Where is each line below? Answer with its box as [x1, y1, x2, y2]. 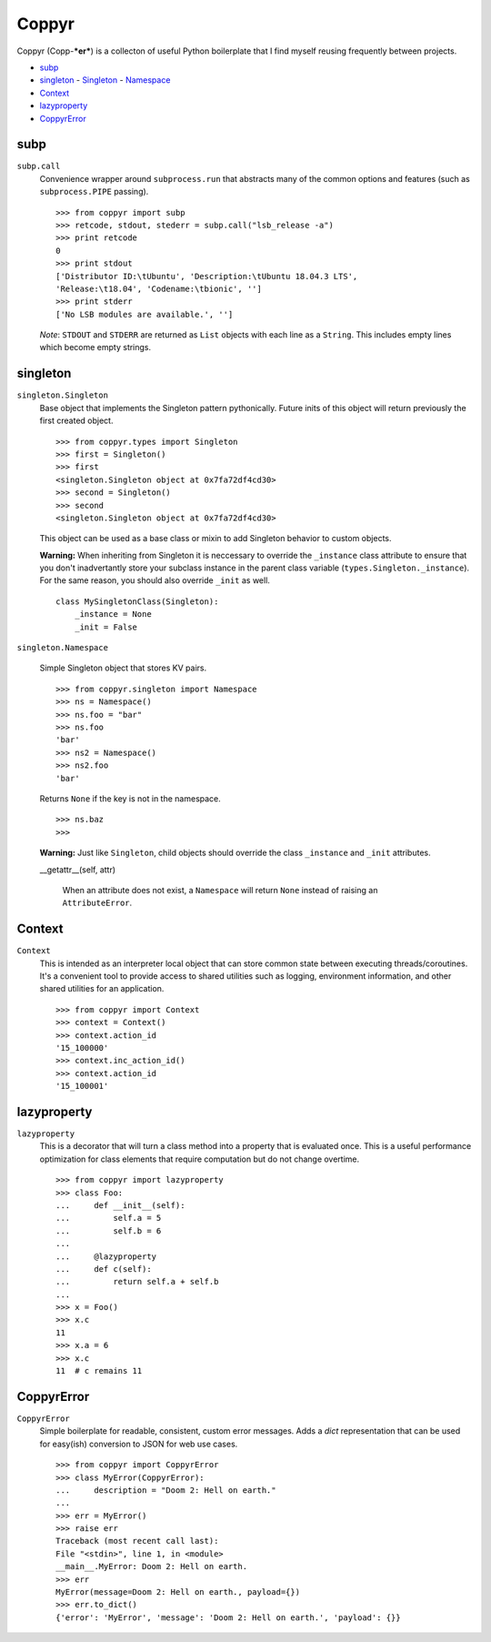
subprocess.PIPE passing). [39, 186, 149, 197]
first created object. [39, 415, 114, 427]
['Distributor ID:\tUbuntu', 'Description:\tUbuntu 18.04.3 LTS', [55, 271, 358, 281]
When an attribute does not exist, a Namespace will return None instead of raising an [62, 884, 378, 895]
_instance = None [74, 609, 152, 620]
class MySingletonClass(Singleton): [55, 596, 219, 607]
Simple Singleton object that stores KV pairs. [39, 662, 207, 673]
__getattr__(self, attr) [39, 864, 116, 875]
